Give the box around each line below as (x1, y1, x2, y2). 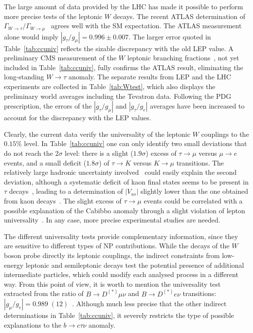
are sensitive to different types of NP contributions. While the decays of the (4, 240, 230, 251)
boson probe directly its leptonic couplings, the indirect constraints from (4, 250, 220, 260)
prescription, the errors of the (4, 101, 92, 111)
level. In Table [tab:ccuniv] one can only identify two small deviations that (24, 138, 247, 148)
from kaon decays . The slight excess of (4, 195, 122, 205)
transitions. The (176, 157, 224, 167)
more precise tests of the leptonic (4, 11, 103, 21)
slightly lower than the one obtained (140, 186, 248, 196)
